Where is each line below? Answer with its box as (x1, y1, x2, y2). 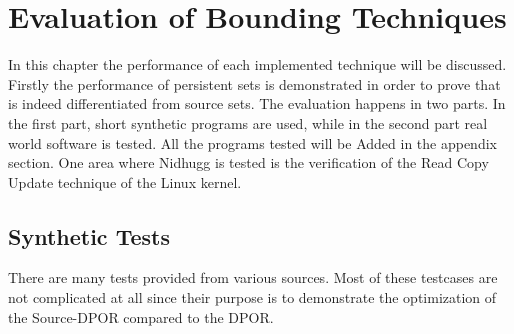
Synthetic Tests (8, 220, 170, 251)
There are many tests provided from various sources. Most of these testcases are (8, 267, 498, 288)
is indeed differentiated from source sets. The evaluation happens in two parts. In (8, 93, 506, 114)
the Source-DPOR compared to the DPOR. (8, 306, 274, 327)
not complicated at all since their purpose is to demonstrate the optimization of (8, 287, 497, 308)
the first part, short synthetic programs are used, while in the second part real (8, 112, 488, 133)
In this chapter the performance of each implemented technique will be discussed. (8, 54, 507, 75)
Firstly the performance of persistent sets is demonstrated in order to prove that (8, 73, 501, 94)
